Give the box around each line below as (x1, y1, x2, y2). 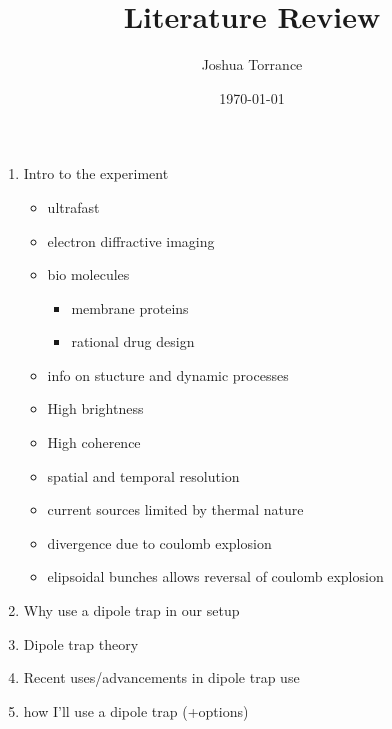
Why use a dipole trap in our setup (23, 600, 240, 621)
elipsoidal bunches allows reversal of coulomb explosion (47, 566, 384, 587)
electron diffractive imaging (47, 230, 215, 251)
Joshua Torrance (201, 54, 303, 75)
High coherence (47, 432, 141, 453)
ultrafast (47, 196, 100, 217)
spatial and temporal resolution (47, 465, 240, 486)
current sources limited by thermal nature (47, 499, 304, 520)
